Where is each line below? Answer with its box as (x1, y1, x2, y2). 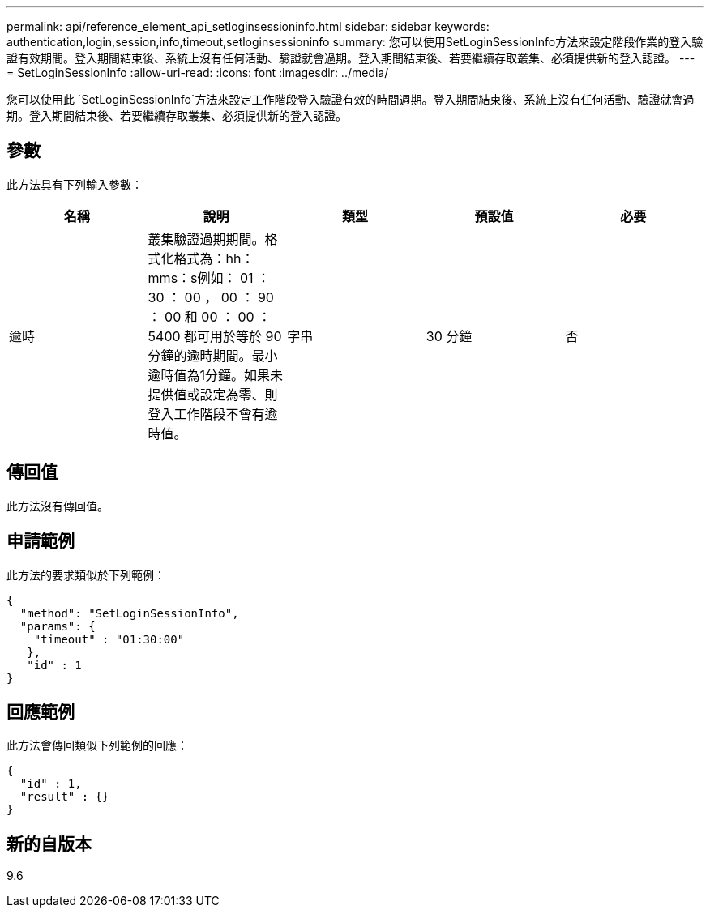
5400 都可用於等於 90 (148, 327, 282, 344)
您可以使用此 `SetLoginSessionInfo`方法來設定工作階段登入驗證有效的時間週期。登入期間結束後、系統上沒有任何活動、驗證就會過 (6, 92, 695, 106)
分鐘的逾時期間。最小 (148, 347, 278, 364)
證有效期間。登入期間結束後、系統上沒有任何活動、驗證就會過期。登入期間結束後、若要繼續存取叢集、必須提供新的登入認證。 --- (6, 51, 695, 65)
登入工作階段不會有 (148, 405, 265, 422)
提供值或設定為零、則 (148, 386, 278, 403)
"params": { (19, 619, 96, 633)
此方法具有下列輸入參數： (6, 177, 143, 191)
